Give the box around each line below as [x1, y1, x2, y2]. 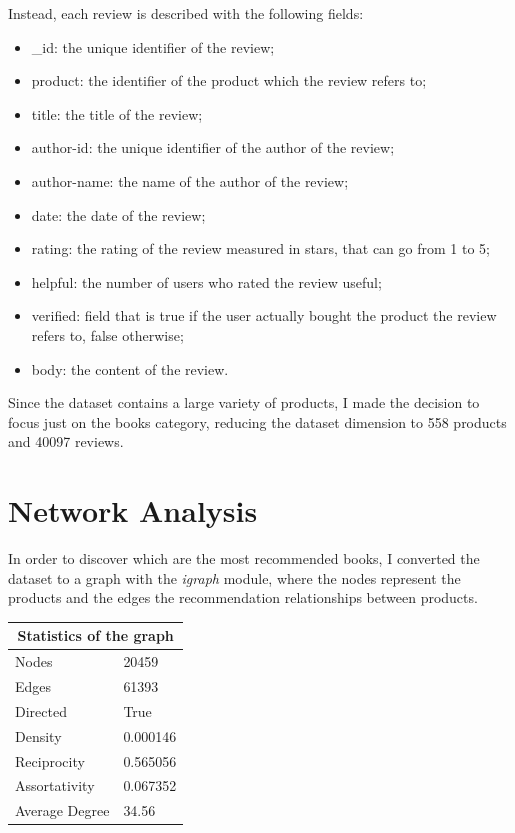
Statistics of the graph [17, 625, 174, 646]
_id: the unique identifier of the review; [31, 36, 275, 57]
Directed [15, 700, 67, 721]
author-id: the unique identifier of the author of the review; [31, 137, 395, 158]
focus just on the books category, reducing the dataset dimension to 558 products [8, 411, 507, 432]
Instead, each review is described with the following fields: [8, 3, 364, 23]
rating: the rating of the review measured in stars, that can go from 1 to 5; [31, 238, 490, 259]
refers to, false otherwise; [31, 324, 184, 345]
